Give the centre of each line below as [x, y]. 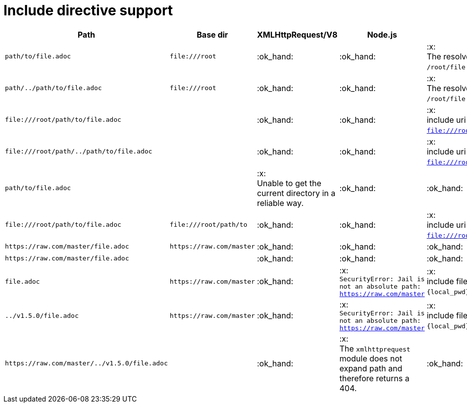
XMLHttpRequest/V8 [297, 34]
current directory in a [296, 193]
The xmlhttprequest [375, 348]
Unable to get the [289, 183]
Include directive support [88, 10]
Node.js [382, 34]
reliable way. [280, 203]
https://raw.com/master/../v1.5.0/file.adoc [86, 363]
